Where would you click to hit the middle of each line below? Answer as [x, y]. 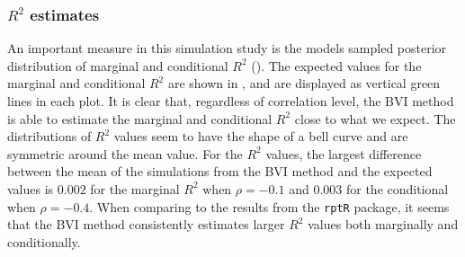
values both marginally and [383, 224]
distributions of [49, 136]
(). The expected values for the [336, 65]
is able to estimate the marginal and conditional [140, 118]
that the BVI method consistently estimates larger [146, 224]
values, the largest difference [344, 153]
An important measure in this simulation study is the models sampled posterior [227, 48]
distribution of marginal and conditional [118, 65]
